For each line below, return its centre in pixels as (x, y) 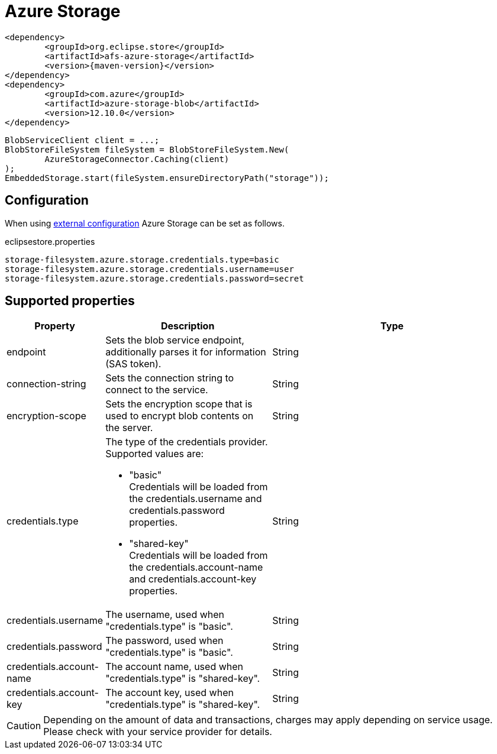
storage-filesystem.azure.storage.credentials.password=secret (154, 278)
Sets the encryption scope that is (179, 404)
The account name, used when (175, 667)
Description (188, 326)
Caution (24, 726)
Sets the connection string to (170, 378)
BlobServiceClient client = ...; (82, 140)
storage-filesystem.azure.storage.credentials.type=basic (142, 259)
